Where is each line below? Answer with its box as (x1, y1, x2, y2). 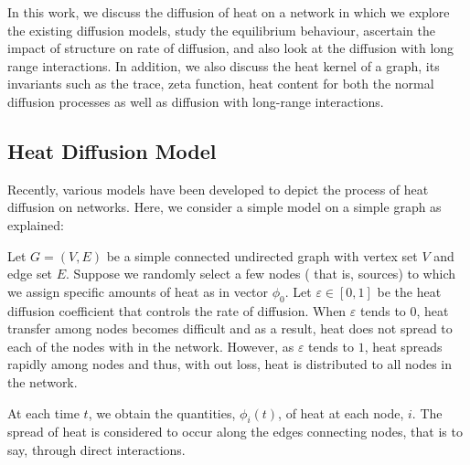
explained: (7, 215, 64, 234)
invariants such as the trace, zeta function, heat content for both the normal (7, 74, 434, 93)
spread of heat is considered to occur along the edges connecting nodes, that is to (7, 422, 463, 441)
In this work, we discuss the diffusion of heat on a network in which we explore (7, 3, 450, 21)
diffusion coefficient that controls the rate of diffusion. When (7, 301, 347, 320)
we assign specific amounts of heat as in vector (7, 281, 269, 301)
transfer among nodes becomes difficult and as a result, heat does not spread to (7, 319, 453, 338)
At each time (7, 403, 80, 422)
